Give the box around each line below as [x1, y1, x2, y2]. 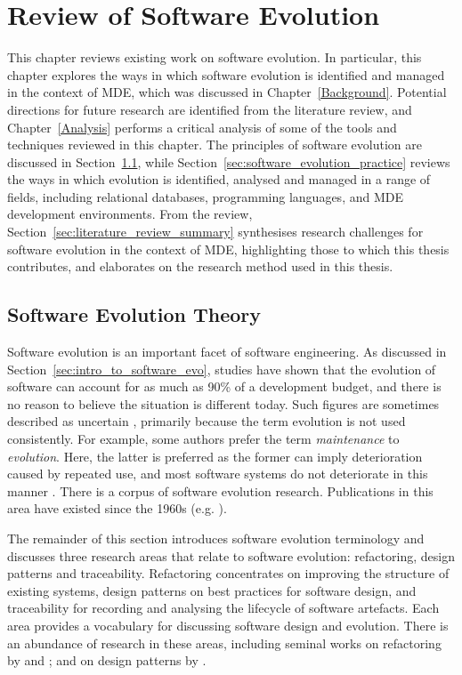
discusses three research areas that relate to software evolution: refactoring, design [7, 546, 455, 565]
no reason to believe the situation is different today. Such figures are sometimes [7, 394, 440, 413]
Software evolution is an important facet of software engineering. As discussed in [7, 342, 447, 361]
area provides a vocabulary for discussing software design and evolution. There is [7, 615, 449, 634]
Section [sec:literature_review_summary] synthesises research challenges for [7, 222, 424, 241]
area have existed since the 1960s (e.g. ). [7, 499, 227, 518]
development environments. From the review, [7, 205, 253, 223]
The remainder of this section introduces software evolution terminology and [7, 528, 425, 547]
